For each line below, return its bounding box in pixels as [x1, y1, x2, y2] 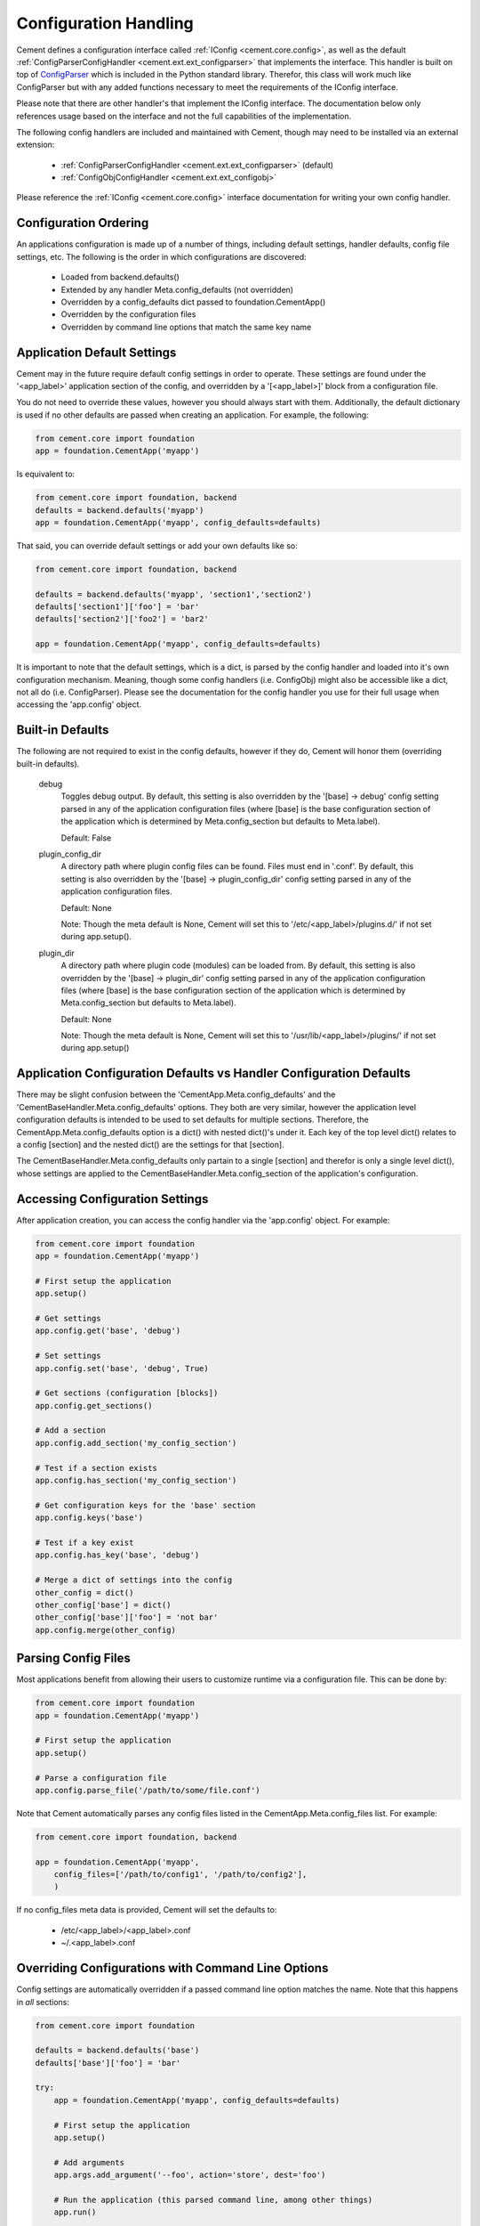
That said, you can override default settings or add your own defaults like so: [16, 540, 298, 551]
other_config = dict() [35, 1588, 134, 1597]
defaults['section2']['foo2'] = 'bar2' [35, 614, 209, 624]
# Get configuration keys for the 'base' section [35, 1500, 256, 1510]
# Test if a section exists [35, 1463, 157, 1473]
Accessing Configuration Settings [16, 1191, 209, 1206]
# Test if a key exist [35, 1538, 134, 1548]
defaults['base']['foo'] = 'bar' [35, 2058, 181, 2068]
